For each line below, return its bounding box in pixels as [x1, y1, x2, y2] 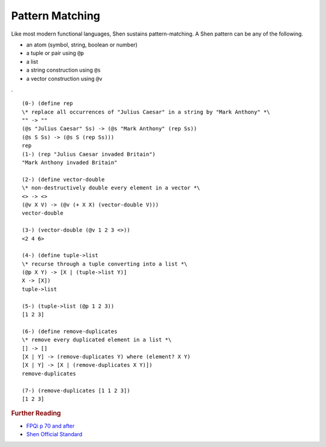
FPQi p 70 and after [26, 422, 75, 430]
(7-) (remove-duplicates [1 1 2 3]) [22, 387, 130, 394]
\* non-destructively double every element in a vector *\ [22, 185, 200, 191]
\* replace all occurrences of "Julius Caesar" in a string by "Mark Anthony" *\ [22, 109, 270, 115]
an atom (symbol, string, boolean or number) [26, 41, 138, 48]
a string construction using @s [26, 66, 101, 74]
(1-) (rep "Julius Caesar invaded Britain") [22, 151, 156, 157]
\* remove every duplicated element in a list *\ [22, 337, 172, 343]
